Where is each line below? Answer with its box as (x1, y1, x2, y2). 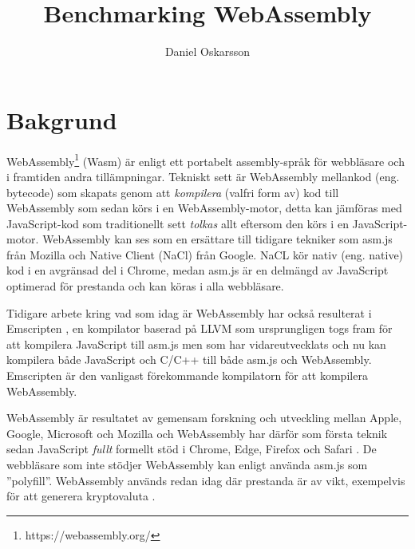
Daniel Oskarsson (164, 43, 251, 60)
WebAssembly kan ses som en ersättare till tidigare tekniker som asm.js (42, 231, 393, 247)
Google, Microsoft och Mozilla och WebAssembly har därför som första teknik (6, 425, 388, 441)
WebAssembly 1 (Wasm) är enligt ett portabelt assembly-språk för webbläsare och (6, 150, 405, 169)
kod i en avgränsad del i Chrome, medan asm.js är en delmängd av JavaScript (6, 262, 389, 278)
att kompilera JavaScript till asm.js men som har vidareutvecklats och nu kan (6, 335, 386, 352)
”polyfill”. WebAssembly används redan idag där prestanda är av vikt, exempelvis (6, 472, 405, 488)
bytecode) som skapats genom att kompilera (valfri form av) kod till (6, 184, 339, 200)
